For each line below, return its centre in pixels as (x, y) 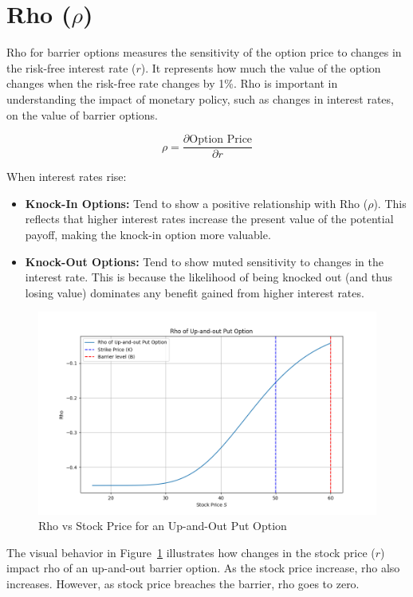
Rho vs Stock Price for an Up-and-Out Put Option (163, 526)
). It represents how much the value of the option (261, 67)
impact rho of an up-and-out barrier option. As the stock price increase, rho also (203, 568)
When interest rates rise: (67, 177)
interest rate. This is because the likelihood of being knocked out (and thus (208, 277)
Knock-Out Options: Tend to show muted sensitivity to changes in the (205, 261)
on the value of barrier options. (82, 114)
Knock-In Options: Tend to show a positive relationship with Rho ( (197, 203)
